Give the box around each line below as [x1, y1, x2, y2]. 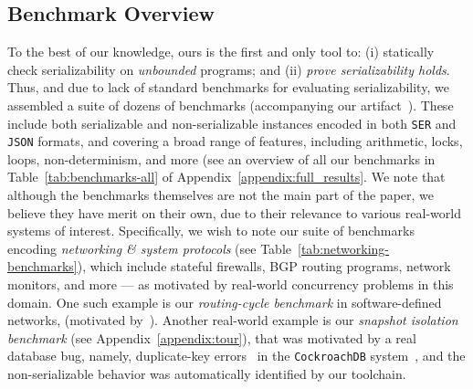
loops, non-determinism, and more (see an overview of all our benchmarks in [7, 149, 436, 168]
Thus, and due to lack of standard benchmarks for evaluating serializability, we [7, 78, 449, 97]
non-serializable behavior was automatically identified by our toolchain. [7, 364, 406, 384]
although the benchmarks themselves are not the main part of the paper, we [7, 185, 435, 205]
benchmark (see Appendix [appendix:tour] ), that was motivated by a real [7, 328, 416, 347]
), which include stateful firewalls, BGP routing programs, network [77, 257, 451, 276]
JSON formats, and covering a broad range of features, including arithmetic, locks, [7, 131, 463, 151]
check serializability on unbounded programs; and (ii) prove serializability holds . [7, 59, 450, 79]
